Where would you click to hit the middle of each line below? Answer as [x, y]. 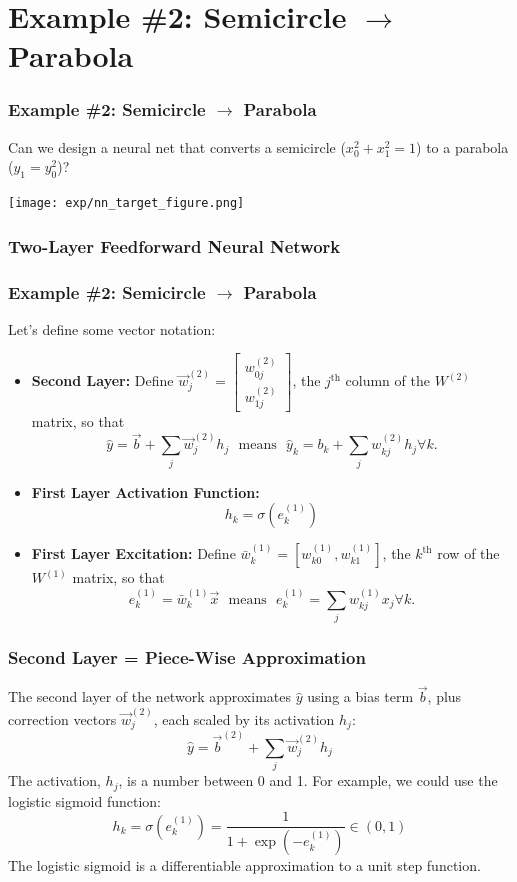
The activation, [54, 780]
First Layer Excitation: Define [133, 553]
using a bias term [360, 696]
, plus [444, 696]
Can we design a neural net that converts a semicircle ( [177, 146]
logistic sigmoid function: [85, 800]
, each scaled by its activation [244, 718]
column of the [387, 380]
